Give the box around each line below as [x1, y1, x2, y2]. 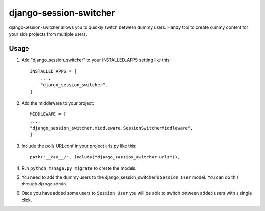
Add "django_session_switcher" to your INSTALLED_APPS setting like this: [21, 57, 171, 63]
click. [21, 197, 32, 203]
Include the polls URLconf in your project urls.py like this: [21, 143, 137, 149]
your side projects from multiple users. [9, 31, 87, 37]
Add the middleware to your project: [21, 100, 94, 105]
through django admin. [21, 181, 67, 187]
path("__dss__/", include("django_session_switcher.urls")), [30, 155, 180, 160]
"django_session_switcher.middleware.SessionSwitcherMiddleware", [30, 125, 193, 131]
